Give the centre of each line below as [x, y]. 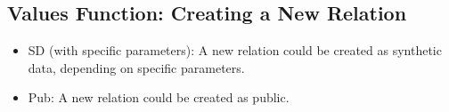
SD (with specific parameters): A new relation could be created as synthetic [235, 50]
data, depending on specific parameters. [136, 67]
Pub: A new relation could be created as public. [159, 97]
